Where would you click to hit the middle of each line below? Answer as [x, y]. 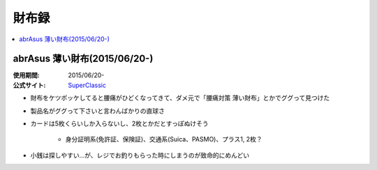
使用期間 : [26, 75]
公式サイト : [29, 85]
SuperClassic [87, 85]
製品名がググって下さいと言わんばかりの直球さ [98, 111]
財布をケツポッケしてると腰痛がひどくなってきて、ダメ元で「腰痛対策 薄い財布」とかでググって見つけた [180, 98]
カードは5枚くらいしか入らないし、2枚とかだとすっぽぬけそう [119, 124]
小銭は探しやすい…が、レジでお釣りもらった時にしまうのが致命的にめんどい [140, 155]
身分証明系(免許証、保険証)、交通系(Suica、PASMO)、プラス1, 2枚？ [164, 139]
